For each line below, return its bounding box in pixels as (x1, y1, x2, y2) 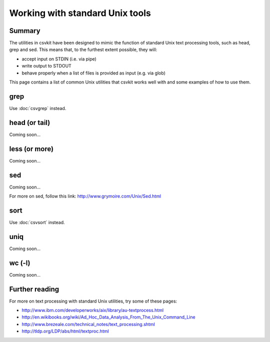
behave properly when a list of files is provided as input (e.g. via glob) (21, 70, 166, 76)
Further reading (9, 285, 59, 293)
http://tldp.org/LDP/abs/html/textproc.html (21, 328, 109, 334)
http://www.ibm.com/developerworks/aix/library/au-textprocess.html (21, 307, 164, 313)
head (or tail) (9, 118, 50, 127)
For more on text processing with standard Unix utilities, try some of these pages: (9, 298, 177, 304)
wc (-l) (9, 258, 30, 267)
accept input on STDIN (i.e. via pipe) (21, 55, 97, 62)
